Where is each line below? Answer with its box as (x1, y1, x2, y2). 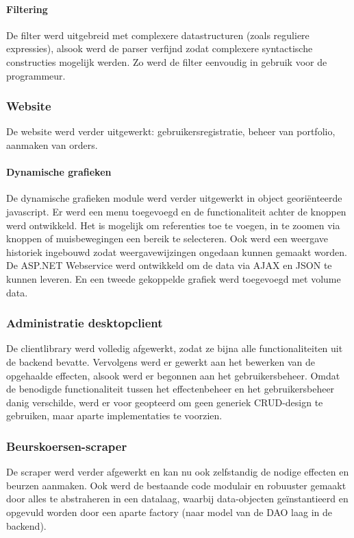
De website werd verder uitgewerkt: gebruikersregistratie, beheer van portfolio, (6, 124, 336, 139)
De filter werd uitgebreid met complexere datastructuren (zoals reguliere (6, 27, 309, 42)
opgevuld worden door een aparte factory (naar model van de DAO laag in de (6, 504, 333, 519)
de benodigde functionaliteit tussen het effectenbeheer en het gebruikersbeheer (6, 382, 335, 396)
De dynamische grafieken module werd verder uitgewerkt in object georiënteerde (6, 191, 342, 205)
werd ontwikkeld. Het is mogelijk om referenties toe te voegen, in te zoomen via (6, 218, 340, 232)
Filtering (6, 1, 48, 16)
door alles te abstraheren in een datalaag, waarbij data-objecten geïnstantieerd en (6, 491, 349, 506)
